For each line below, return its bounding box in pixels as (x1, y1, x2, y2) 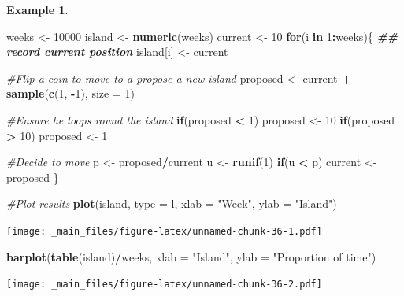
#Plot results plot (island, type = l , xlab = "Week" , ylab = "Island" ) (6, 195, 337, 212)
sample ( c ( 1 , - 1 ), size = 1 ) (6, 85, 135, 102)
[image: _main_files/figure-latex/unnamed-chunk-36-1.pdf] (6, 225, 322, 237)
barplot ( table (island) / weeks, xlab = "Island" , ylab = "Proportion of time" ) (6, 248, 376, 265)
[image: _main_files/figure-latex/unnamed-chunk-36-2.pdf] (6, 279, 322, 290)
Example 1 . (6, 2, 69, 17)
